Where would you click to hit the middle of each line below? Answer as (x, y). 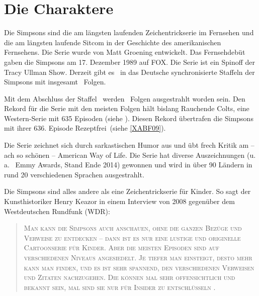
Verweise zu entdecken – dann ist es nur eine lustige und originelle (132, 237)
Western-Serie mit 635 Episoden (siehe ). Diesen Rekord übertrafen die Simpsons (129, 118)
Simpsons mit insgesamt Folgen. (55, 82)
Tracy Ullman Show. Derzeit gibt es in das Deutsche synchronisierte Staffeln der (129, 72)
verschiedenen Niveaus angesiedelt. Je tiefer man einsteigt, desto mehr (138, 257)
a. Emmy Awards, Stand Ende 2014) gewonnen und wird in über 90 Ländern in (128, 165)
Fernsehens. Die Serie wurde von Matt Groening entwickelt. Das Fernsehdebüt (125, 52)
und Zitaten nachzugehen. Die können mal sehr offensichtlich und (129, 277)
